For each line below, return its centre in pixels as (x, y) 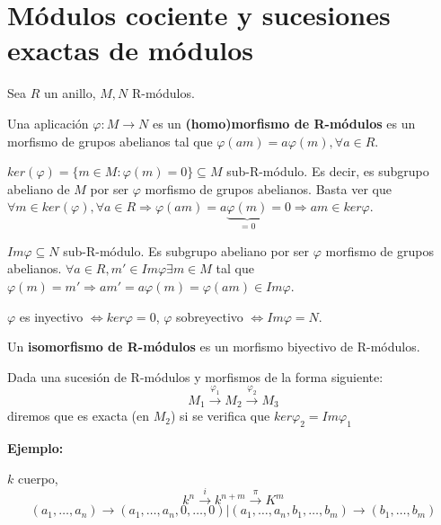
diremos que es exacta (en (79, 416)
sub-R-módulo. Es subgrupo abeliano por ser (186, 250)
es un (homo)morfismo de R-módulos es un (284, 123)
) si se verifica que (220, 416)
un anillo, (70, 93)
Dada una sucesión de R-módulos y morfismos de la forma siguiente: (195, 376)
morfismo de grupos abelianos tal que (110, 141)
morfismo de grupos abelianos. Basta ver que (268, 188)
